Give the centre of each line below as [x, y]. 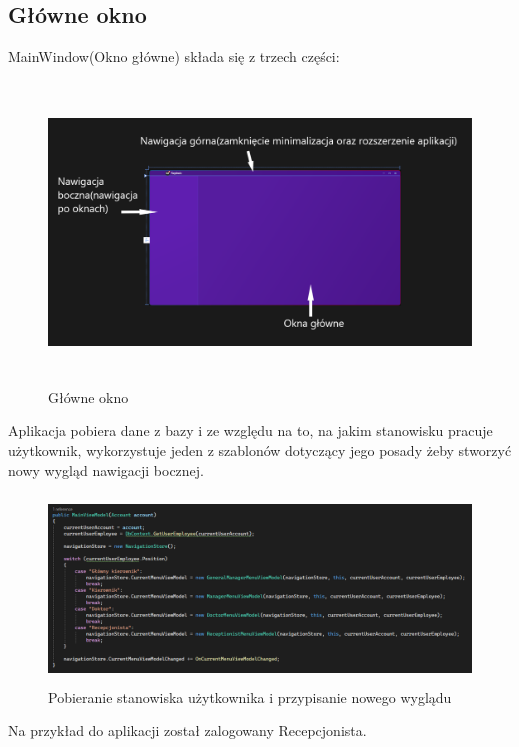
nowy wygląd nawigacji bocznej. [106, 469]
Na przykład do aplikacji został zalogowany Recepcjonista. [187, 730]
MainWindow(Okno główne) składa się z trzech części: [174, 56]
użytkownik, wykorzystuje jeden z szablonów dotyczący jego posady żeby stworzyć [260, 449]
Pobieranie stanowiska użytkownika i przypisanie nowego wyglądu [250, 696]
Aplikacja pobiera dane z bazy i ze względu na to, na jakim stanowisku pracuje [250, 430]
